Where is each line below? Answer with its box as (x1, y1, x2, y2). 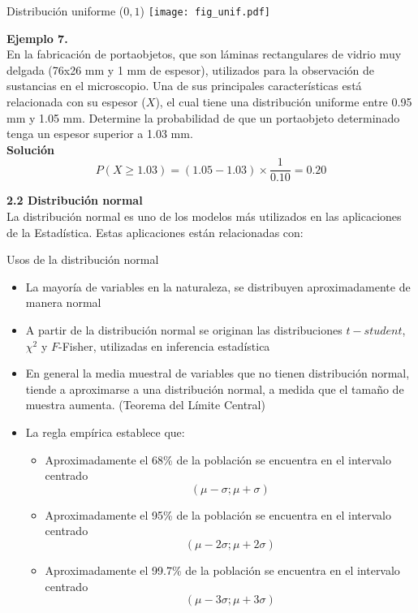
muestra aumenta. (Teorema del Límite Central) (25, 396, 265, 413)
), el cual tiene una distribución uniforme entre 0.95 (155, 93, 412, 110)
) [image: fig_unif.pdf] (140, 2, 270, 19)
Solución (6, 140, 55, 158)
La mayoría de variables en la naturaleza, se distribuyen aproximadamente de (25, 278, 411, 295)
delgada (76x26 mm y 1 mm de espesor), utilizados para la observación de (6, 61, 375, 78)
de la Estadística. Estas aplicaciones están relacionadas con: (6, 223, 304, 240)
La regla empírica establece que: (25, 424, 185, 440)
